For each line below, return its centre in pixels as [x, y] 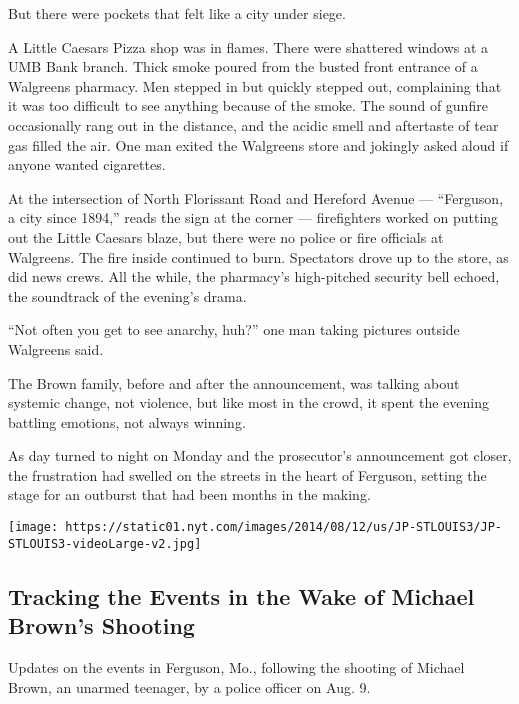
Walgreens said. [56, 348]
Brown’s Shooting [101, 625]
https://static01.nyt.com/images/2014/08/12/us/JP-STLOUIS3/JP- [283, 527]
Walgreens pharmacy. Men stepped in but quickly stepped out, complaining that [255, 85]
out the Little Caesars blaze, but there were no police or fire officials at [226, 236]
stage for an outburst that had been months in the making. [189, 494]
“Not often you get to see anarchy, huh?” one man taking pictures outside [234, 329]
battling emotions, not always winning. [127, 421]
